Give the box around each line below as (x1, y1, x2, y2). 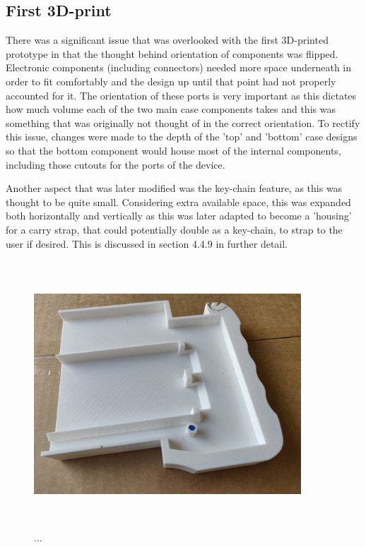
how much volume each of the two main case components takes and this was (6, 102, 336, 116)
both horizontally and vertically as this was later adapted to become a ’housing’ (6, 208, 352, 223)
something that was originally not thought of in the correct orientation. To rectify (6, 115, 360, 130)
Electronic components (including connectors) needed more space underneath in (6, 60, 352, 75)
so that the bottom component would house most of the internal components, (6, 143, 341, 157)
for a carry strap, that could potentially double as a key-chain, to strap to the (6, 222, 343, 236)
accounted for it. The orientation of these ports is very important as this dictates (6, 88, 357, 102)
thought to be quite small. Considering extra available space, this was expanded (6, 194, 351, 209)
